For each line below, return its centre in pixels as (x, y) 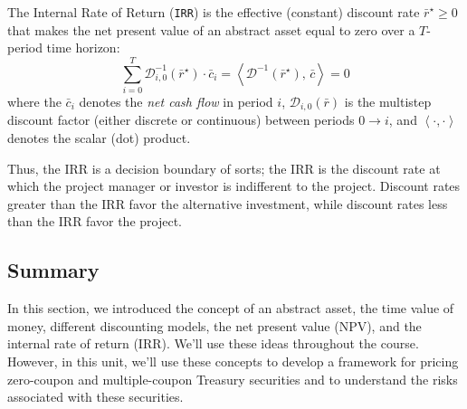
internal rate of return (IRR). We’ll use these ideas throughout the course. (213, 343)
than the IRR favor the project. (95, 221)
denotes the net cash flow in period (176, 101)
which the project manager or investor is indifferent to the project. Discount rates (234, 186)
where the (34, 101)
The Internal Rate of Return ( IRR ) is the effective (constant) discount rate (214, 12)
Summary (53, 270)
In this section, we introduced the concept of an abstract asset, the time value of (231, 308)
